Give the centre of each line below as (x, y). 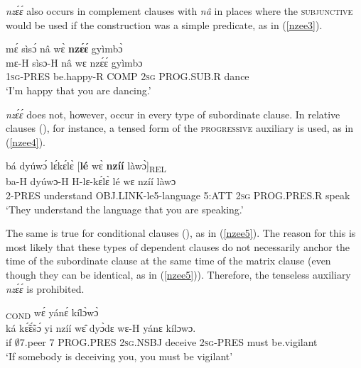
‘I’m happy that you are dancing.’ (79, 90)
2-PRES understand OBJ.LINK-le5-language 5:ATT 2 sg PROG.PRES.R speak (178, 195)
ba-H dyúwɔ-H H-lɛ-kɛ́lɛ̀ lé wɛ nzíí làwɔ (91, 181)
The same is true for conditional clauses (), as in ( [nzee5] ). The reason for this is (181, 233)
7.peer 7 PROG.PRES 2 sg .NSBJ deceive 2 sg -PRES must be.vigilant (168, 341)
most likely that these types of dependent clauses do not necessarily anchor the (178, 246)
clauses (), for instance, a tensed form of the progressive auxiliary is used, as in (180, 128)
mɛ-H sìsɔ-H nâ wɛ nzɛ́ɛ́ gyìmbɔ (74, 62)
